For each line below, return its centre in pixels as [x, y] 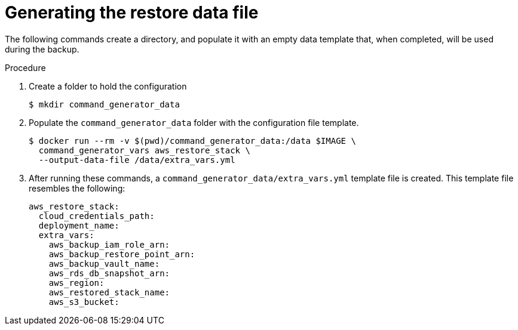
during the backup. [42, 49]
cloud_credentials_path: [96, 216]
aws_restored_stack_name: [109, 292]
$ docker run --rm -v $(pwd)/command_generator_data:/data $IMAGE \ [192, 141]
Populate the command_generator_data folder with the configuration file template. [194, 122]
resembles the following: [77, 188]
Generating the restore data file [132, 13]
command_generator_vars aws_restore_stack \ [144, 150]
